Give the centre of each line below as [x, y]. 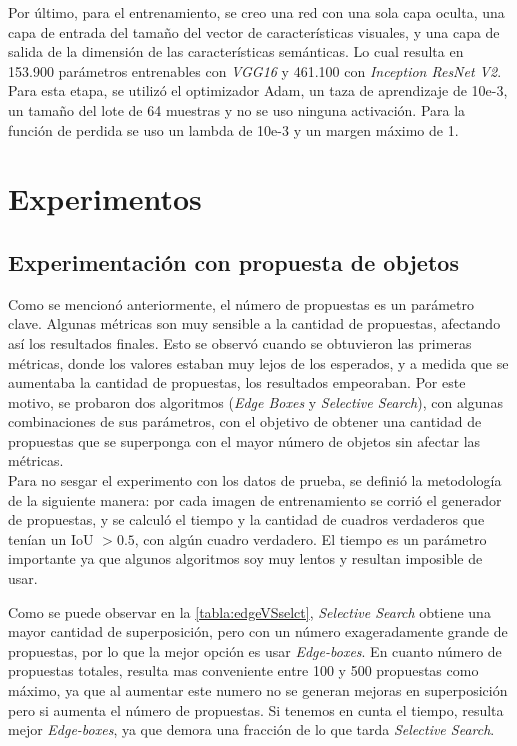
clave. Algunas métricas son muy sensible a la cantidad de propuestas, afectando [254, 323]
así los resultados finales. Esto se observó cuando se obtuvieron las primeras [240, 342]
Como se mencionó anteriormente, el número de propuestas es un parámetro [241, 303]
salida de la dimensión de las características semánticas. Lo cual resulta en [236, 51]
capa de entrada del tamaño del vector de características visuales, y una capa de [254, 31]
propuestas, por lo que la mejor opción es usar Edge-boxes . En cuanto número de [255, 650]
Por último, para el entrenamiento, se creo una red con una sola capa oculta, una [256, 12]
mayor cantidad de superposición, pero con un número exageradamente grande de [258, 631]
